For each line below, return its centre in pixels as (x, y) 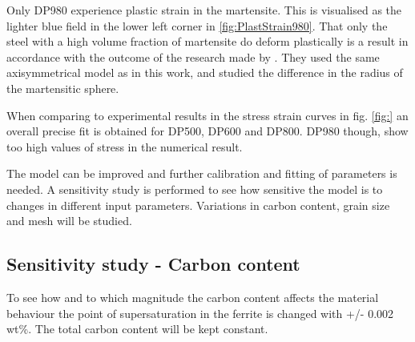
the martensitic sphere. (63, 88)
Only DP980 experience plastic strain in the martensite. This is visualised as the (204, 10)
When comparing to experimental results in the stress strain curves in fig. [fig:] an (207, 115)
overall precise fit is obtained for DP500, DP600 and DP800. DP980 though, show (207, 131)
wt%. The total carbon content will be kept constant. (137, 329)
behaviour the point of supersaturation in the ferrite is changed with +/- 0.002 (200, 313)
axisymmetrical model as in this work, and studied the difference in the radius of (205, 72)
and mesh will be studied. (69, 221)
